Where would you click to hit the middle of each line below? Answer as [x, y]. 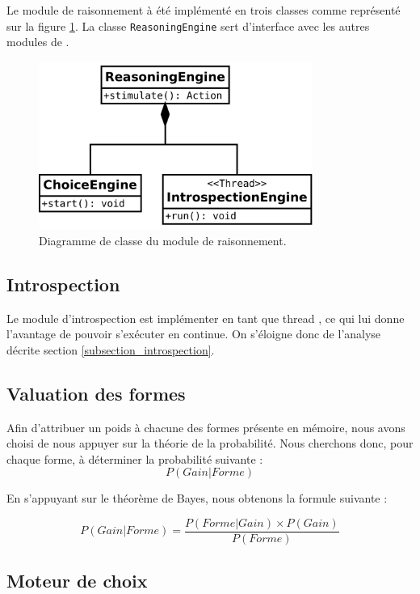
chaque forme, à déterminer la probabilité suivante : [135, 458]
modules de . [38, 42]
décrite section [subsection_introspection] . [111, 349]
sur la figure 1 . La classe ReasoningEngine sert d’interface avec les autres [188, 25]
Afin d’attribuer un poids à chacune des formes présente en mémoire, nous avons [206, 427]
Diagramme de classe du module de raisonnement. [163, 240]
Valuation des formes [96, 393]
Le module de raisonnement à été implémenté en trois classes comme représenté [204, 10]
